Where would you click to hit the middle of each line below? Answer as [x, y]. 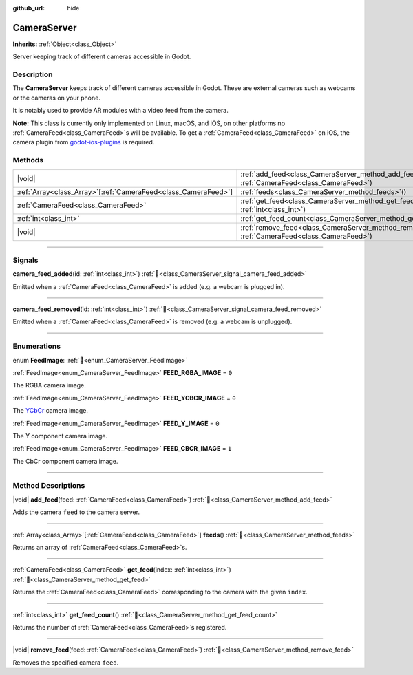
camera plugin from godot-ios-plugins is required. [84, 142]
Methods [28, 160]
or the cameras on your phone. [57, 98]
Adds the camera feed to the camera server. [76, 512]
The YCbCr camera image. [51, 411]
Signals [25, 260]
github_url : [29, 8]
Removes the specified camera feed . [66, 662]
